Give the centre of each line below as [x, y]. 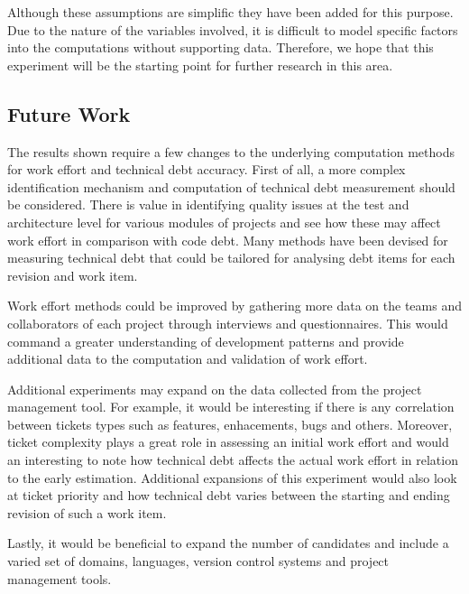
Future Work [69, 113]
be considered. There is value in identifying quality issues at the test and [208, 204]
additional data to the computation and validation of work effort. [188, 359]
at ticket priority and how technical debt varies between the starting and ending [229, 495]
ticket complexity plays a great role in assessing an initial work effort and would [228, 442]
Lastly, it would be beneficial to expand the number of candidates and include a [228, 543]
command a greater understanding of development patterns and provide [206, 341]
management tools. [60, 578]
